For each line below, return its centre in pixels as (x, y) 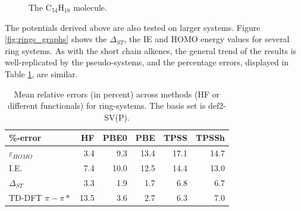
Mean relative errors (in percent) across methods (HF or (117, 94)
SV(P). (117, 117)
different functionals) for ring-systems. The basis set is (106, 105)
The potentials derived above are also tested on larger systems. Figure (133, 27)
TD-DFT (26, 197)
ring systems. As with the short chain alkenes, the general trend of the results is (151, 50)
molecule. (90, 7)
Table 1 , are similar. (41, 73)
